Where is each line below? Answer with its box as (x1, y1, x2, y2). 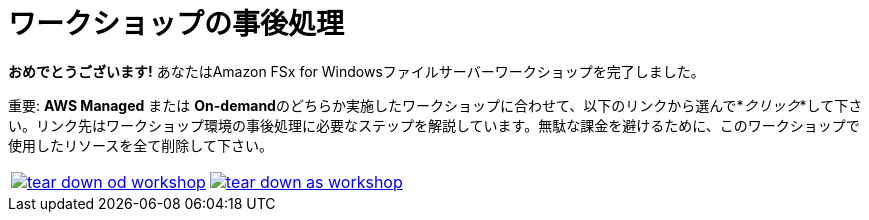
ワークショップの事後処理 (8, 7, 345, 41)
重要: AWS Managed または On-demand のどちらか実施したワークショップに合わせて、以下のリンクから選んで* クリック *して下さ (8, 96, 863, 114)
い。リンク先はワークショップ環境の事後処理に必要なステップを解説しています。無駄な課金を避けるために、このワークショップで (8, 116, 860, 134)
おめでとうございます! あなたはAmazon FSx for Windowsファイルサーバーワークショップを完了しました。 (8, 62, 705, 80)
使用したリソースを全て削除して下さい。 (8, 136, 273, 154)
